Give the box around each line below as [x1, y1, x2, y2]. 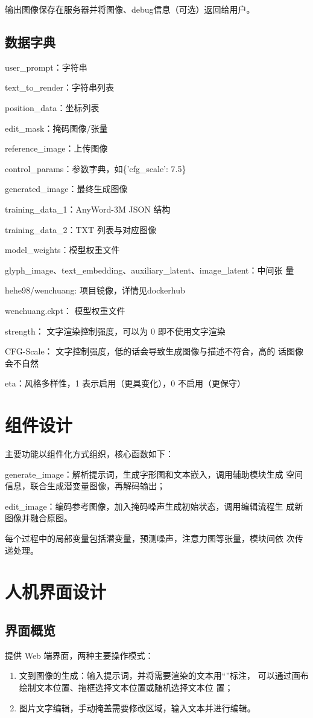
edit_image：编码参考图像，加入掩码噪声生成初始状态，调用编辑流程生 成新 [5, 499, 303, 512]
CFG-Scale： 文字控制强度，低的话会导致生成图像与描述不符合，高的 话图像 [5, 345, 303, 357]
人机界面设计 [5, 579, 107, 604]
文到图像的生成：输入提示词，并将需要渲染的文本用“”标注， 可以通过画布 [19, 669, 309, 682]
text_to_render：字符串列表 [5, 81, 114, 94]
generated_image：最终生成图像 [5, 182, 128, 195]
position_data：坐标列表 [5, 101, 100, 114]
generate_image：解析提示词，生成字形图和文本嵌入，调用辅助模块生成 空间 [5, 467, 303, 480]
